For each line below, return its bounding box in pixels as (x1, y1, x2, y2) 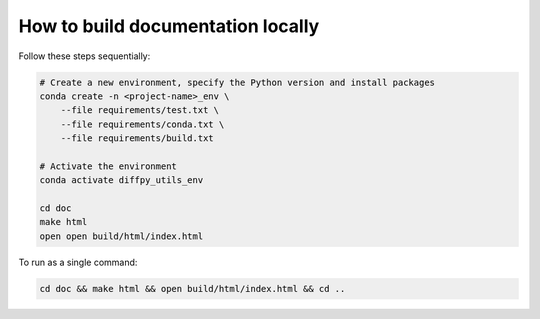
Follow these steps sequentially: (18, 50, 151, 62)
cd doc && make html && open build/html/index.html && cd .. (39, 283, 346, 294)
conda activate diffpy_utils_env (39, 175, 204, 186)
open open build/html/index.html (39, 230, 204, 242)
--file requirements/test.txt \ (60, 105, 220, 116)
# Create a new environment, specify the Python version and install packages (39, 76, 435, 88)
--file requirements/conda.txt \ (60, 118, 225, 130)
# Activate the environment (39, 160, 177, 172)
